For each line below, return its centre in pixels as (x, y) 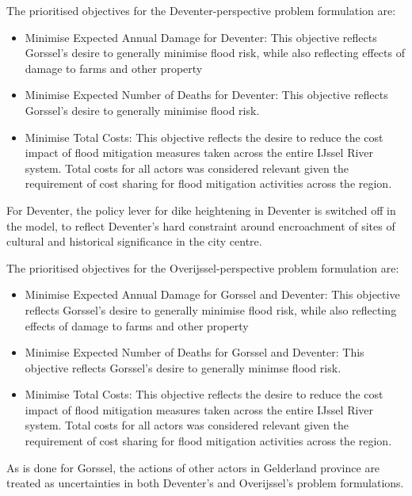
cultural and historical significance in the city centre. (134, 241)
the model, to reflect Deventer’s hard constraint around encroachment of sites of (201, 225)
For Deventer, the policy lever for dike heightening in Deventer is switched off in (201, 210)
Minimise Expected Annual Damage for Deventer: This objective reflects (201, 37)
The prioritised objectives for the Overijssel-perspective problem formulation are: (203, 267)
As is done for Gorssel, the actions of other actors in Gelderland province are (193, 467)
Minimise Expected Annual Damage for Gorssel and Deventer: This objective (212, 294)
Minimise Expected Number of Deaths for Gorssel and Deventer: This (195, 352)
